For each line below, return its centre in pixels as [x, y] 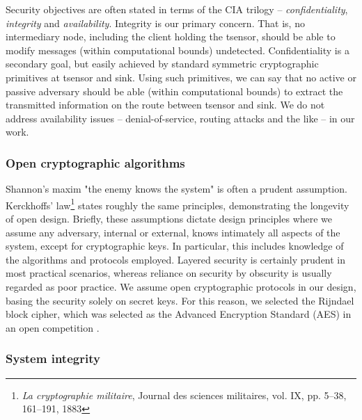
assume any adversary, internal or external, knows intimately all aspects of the [173, 232]
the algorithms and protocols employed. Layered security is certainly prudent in [176, 259]
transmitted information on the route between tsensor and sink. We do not [165, 105]
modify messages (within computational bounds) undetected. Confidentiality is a [178, 50]
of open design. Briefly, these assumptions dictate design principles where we [169, 218]
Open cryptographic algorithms [95, 162]
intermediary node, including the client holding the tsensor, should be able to [171, 37]
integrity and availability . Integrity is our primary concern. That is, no [155, 23]
